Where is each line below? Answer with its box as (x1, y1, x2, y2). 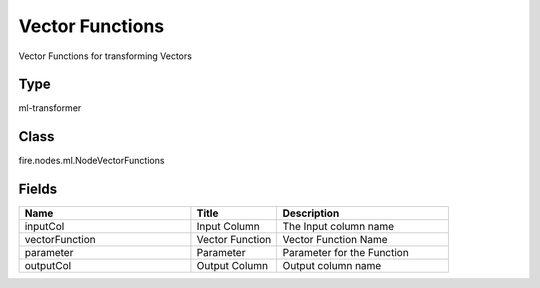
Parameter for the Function (282, 246, 409, 260)
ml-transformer (18, 102, 82, 114)
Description (282, 206, 340, 220)
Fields (18, 181, 58, 198)
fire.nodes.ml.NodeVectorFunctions (18, 155, 165, 167)
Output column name (282, 259, 382, 273)
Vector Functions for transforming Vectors (18, 50, 192, 62)
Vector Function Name (282, 233, 389, 247)
